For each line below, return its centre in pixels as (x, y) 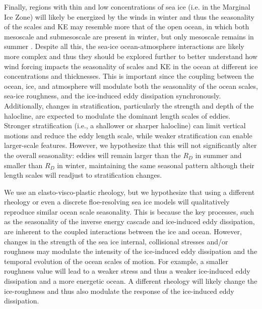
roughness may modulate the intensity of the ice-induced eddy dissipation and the (131, 251)
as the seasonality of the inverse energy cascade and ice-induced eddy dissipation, (129, 221)
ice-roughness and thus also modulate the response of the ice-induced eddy (119, 291)
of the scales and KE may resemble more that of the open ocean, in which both (127, 27)
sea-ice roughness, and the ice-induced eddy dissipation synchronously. (113, 96)
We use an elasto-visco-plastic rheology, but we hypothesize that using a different (129, 192)
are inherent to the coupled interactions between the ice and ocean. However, (123, 231)
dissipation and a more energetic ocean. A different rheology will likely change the (131, 281)
